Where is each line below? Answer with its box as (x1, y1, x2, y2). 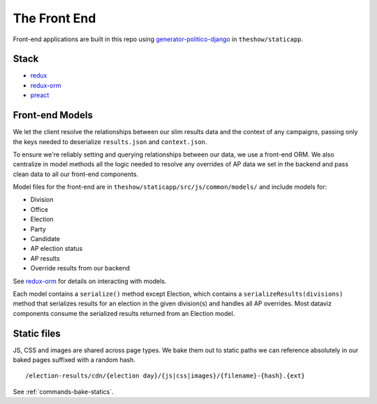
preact (30, 91, 50, 99)
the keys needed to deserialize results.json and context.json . (13, 137, 207, 146)
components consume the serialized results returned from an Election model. (13, 309, 235, 317)
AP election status (30, 245, 83, 253)
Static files (13, 327, 61, 339)
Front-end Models (13, 109, 94, 122)
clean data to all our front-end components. (13, 170, 139, 178)
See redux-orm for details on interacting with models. (13, 277, 167, 285)
